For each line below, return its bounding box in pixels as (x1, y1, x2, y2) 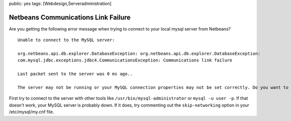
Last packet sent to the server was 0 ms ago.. (17, 71, 133, 77)
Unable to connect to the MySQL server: (17, 37, 115, 43)
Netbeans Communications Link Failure (9, 13, 131, 21)
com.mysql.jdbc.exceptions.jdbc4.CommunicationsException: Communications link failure (17, 58, 233, 63)
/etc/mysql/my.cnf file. (9, 109, 54, 115)
